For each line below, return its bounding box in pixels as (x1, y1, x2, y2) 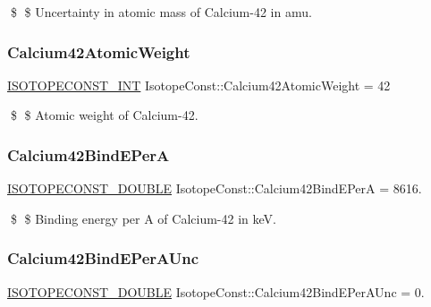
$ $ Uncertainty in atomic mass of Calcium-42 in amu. (10, 3, 312, 21)
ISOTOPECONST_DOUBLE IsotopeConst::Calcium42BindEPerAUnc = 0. (7, 282, 425, 301)
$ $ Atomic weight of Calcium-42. (10, 106, 199, 124)
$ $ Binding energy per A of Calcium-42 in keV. (10, 209, 276, 227)
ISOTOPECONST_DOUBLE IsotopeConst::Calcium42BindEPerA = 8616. (7, 179, 422, 198)
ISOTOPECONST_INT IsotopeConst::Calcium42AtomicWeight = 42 (7, 75, 391, 94)
